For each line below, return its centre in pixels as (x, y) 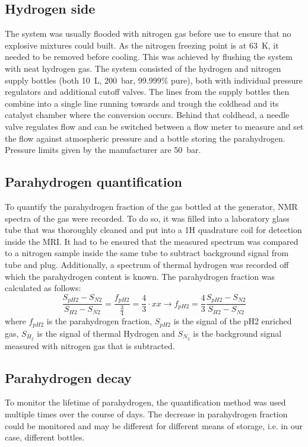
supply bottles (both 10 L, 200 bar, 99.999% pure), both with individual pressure (154, 80)
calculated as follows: (43, 288)
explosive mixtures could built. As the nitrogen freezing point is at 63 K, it (142, 45)
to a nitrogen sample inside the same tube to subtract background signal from (147, 253)
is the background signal (237, 333)
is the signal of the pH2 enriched (233, 321)
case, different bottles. (45, 437)
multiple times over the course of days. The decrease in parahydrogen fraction (146, 414)
